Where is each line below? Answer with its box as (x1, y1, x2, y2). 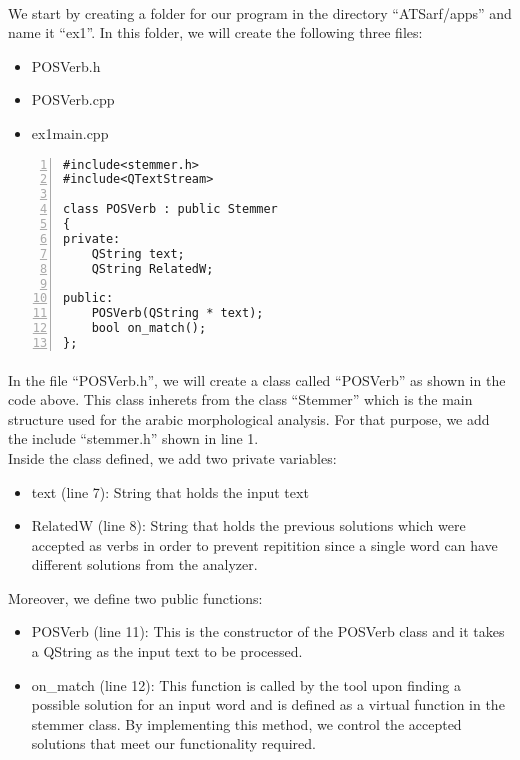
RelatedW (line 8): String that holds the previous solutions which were (31, 515, 466, 536)
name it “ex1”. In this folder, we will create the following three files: (8, 22, 423, 43)
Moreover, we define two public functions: (8, 587, 263, 608)
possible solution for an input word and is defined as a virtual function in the (31, 694, 505, 715)
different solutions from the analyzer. (31, 554, 258, 575)
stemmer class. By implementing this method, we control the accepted (31, 713, 462, 734)
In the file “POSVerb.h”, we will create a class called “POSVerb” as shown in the (8, 369, 506, 390)
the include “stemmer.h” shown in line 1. (8, 428, 259, 449)
